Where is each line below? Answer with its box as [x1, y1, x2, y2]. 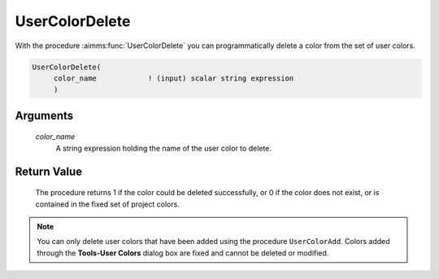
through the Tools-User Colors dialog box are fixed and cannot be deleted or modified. [37, 248, 329, 258]
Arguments [15, 108, 74, 122]
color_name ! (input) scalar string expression [53, 73, 294, 83]
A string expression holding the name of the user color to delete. [55, 143, 272, 153]
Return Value [15, 164, 83, 178]
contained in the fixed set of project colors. [35, 199, 180, 209]
